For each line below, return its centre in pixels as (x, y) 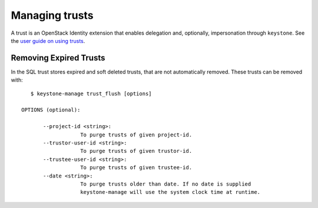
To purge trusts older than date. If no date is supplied (166, 184)
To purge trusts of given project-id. (136, 135)
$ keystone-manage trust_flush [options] (91, 93)
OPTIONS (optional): (51, 110)
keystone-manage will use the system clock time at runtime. (170, 192)
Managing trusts (52, 15)
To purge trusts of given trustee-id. (136, 168)
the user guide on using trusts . (48, 41)
